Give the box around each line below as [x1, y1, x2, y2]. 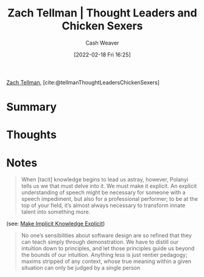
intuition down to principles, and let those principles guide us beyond [21, 245, 195, 252]
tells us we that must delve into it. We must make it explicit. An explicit [21, 183, 197, 190]
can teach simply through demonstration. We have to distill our [21, 238, 179, 246]
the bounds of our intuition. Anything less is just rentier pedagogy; [21, 251, 188, 259]
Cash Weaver [85, 39, 119, 46]
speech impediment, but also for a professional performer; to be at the [21, 195, 198, 203]
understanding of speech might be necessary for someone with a [21, 189, 186, 196]
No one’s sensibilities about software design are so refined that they [21, 232, 192, 239]
